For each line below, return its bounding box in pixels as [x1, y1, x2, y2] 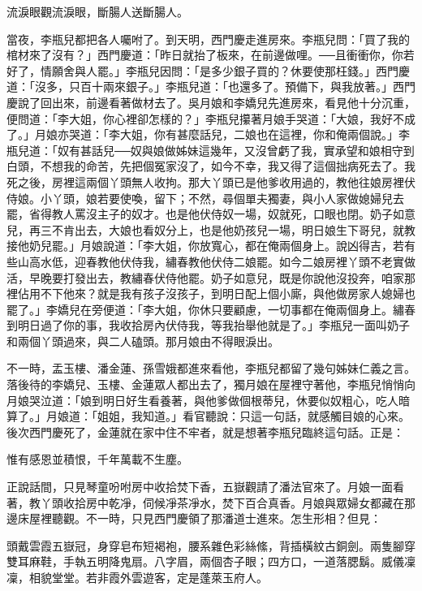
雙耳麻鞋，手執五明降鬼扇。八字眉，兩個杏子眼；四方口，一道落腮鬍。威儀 [6, 553, 404, 570]
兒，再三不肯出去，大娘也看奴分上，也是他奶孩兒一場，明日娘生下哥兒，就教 [6, 221, 416, 238]
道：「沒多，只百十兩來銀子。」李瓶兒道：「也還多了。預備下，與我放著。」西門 [6, 78, 416, 95]
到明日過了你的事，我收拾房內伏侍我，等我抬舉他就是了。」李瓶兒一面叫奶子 [6, 317, 410, 334]
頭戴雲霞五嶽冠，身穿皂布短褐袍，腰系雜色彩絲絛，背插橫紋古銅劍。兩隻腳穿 [6, 537, 416, 554]
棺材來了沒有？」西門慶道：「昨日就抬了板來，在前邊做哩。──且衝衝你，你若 [6, 46, 415, 63]
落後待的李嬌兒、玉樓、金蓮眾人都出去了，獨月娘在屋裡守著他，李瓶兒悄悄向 [6, 376, 416, 393]
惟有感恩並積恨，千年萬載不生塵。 [6, 451, 188, 468]
